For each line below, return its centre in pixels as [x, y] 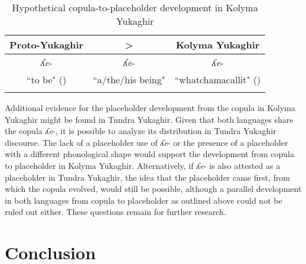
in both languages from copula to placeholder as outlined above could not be [144, 200]
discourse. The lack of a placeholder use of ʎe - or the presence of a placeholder [147, 142]
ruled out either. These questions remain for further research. [115, 212]
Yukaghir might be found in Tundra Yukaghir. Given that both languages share [149, 119]
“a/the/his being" [129, 79]
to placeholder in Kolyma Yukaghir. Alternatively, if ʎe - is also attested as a [143, 165]
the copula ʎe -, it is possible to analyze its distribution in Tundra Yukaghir [141, 131]
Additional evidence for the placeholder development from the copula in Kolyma [150, 107]
